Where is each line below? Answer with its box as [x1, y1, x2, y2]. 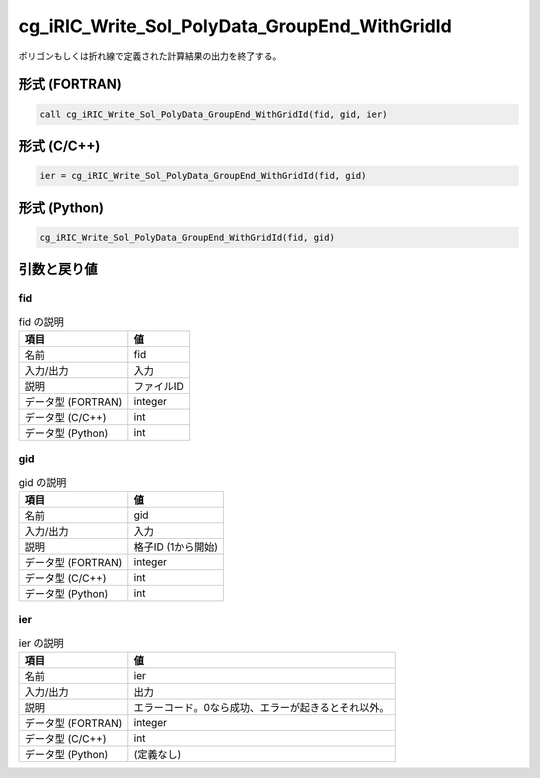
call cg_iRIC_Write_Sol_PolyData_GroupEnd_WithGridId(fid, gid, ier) [39, 108, 388, 120]
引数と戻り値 [18, 261, 98, 278]
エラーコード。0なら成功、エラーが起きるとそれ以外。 [133, 701, 390, 715]
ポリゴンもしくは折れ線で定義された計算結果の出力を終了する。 [18, 50, 282, 62]
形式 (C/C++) [18, 137, 101, 154]
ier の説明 [18, 636, 64, 650]
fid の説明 [18, 315, 65, 329]
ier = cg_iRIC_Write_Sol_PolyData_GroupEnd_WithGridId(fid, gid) [39, 170, 367, 182]
